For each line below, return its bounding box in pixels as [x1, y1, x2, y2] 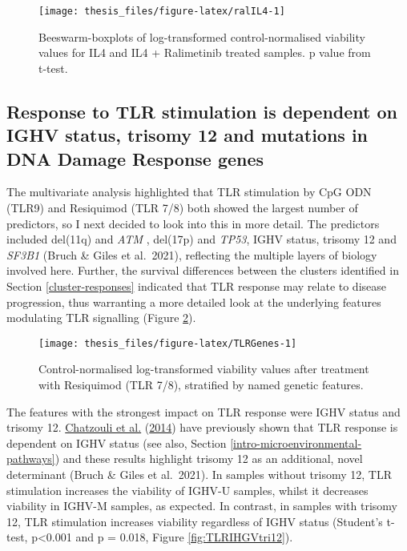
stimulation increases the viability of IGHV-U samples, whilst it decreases [6, 481, 369, 498]
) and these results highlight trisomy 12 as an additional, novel [54, 450, 363, 467]
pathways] [6, 450, 55, 467]
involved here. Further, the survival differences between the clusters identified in [6, 262, 399, 279]
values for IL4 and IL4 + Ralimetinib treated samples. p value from [38, 44, 371, 61]
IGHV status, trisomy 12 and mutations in [6, 123, 369, 147]
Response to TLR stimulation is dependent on [6, 99, 397, 123]
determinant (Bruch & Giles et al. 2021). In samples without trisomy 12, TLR [6, 465, 392, 482]
